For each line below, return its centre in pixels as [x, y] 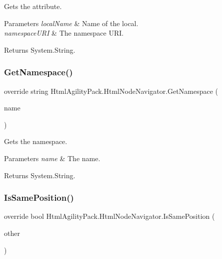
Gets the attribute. [33, 6]
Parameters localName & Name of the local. [71, 23]
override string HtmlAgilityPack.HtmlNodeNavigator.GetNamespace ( [111, 91]
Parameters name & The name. [52, 158]
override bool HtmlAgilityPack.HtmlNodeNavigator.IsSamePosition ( [109, 216]
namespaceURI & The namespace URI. [64, 33]
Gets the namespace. [36, 141]
